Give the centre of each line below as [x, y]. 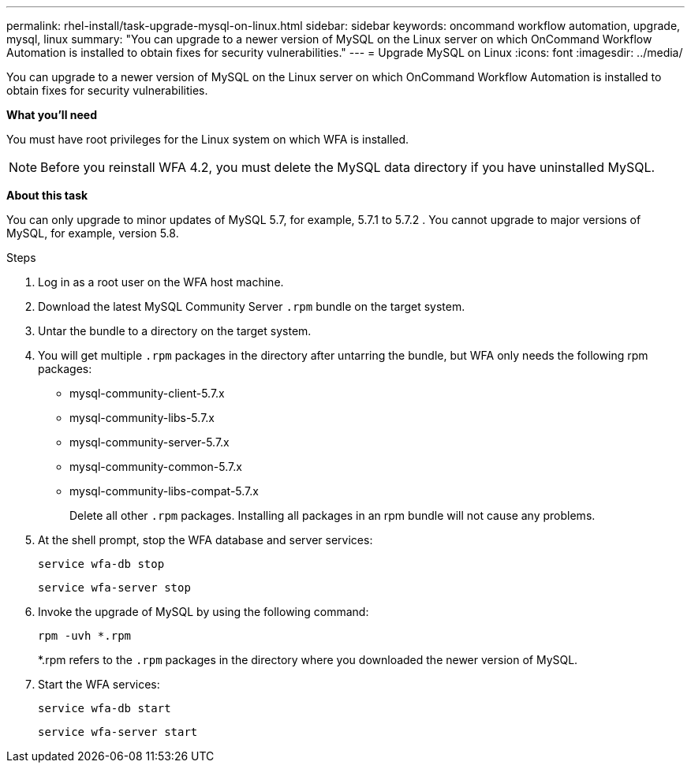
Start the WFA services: [99, 684]
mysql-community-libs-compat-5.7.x [164, 491]
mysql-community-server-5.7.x [149, 442]
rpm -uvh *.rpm [85, 636]
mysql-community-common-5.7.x [156, 467]
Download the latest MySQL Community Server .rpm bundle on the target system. [252, 306]
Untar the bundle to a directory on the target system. [175, 331]
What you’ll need [52, 115]
